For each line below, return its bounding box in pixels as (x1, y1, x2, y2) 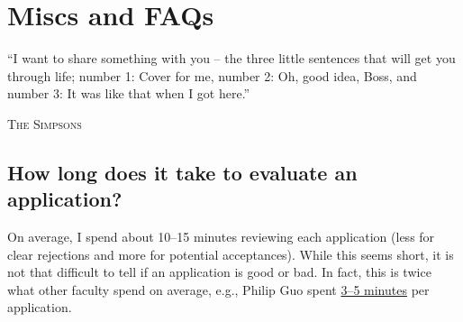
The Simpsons (7, 114, 82, 133)
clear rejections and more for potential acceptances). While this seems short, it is (7, 244, 454, 263)
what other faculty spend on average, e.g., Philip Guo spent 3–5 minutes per (7, 280, 430, 299)
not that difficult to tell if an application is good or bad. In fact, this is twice (7, 262, 431, 281)
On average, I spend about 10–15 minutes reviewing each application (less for (7, 227, 435, 246)
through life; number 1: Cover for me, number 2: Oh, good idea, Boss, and (7, 66, 417, 85)
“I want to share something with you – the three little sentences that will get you (7, 49, 456, 68)
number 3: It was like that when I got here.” (7, 84, 250, 103)
